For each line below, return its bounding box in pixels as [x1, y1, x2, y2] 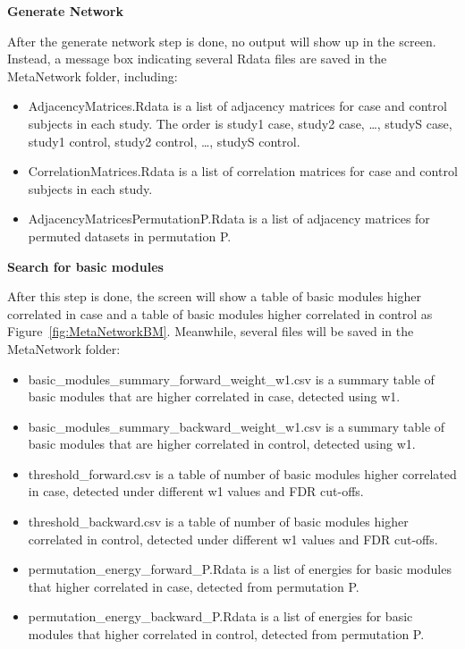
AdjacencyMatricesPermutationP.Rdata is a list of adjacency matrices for [28, 209, 430, 228]
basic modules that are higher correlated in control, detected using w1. [28, 434, 416, 453]
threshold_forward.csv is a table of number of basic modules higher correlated [28, 464, 457, 483]
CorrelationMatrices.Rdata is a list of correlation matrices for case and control [28, 162, 458, 181]
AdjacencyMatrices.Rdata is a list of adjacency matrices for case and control [28, 97, 447, 115]
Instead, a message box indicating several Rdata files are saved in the [7, 49, 387, 68]
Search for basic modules [7, 257, 164, 275]
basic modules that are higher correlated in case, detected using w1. [28, 387, 401, 406]
